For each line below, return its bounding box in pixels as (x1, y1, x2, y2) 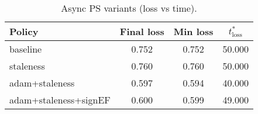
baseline (9, 42, 42, 56)
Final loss (119, 25, 164, 38)
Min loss (173, 25, 214, 38)
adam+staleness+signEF (9, 93, 111, 106)
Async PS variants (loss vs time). (61, 1, 197, 15)
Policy (9, 25, 39, 38)
